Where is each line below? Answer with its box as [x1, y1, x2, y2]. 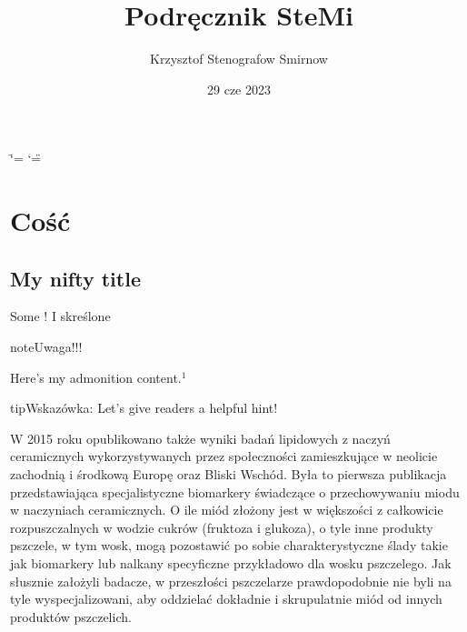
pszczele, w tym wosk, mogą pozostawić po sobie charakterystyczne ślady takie [10, 536, 448, 555]
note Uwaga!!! [10, 337, 83, 356]
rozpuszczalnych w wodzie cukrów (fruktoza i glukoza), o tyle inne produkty [10, 517, 433, 537]
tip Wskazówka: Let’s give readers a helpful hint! [10, 398, 278, 417]
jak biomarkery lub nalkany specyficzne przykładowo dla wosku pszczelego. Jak [10, 554, 452, 573]
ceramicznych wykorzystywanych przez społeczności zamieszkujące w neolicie [10, 446, 438, 466]
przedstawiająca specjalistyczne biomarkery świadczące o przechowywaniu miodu [10, 482, 460, 501]
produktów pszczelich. [10, 607, 132, 626]
